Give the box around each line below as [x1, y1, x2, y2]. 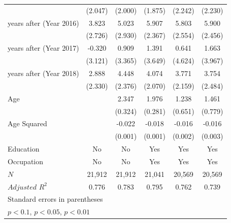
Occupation [8, 156, 44, 166]
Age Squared [8, 118, 47, 129]
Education [8, 143, 40, 154]
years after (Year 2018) [8, 67, 79, 78]
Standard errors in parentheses [8, 194, 103, 204]
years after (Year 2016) [8, 17, 79, 28]
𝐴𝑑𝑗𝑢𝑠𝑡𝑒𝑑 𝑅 [8, 183, 45, 191]
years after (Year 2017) [8, 43, 79, 53]
